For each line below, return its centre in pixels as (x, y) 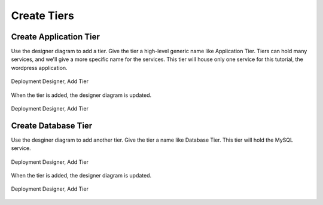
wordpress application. (39, 68)
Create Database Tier (52, 126)
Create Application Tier (55, 37)
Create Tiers (42, 16)
